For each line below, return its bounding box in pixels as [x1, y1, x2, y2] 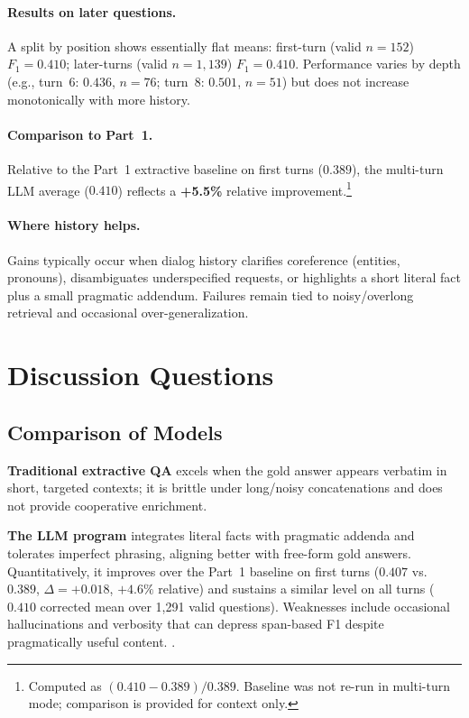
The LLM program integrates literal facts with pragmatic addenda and [7, 526, 415, 545]
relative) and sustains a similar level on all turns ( [158, 579, 435, 598]
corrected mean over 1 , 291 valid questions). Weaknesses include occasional [40, 596, 450, 615]
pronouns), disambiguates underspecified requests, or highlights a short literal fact [7, 268, 461, 287]
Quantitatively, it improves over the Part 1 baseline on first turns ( [7, 561, 380, 580]
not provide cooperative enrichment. [7, 495, 207, 514]
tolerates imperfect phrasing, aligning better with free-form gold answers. [7, 543, 411, 562]
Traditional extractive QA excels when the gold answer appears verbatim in [7, 460, 447, 479]
